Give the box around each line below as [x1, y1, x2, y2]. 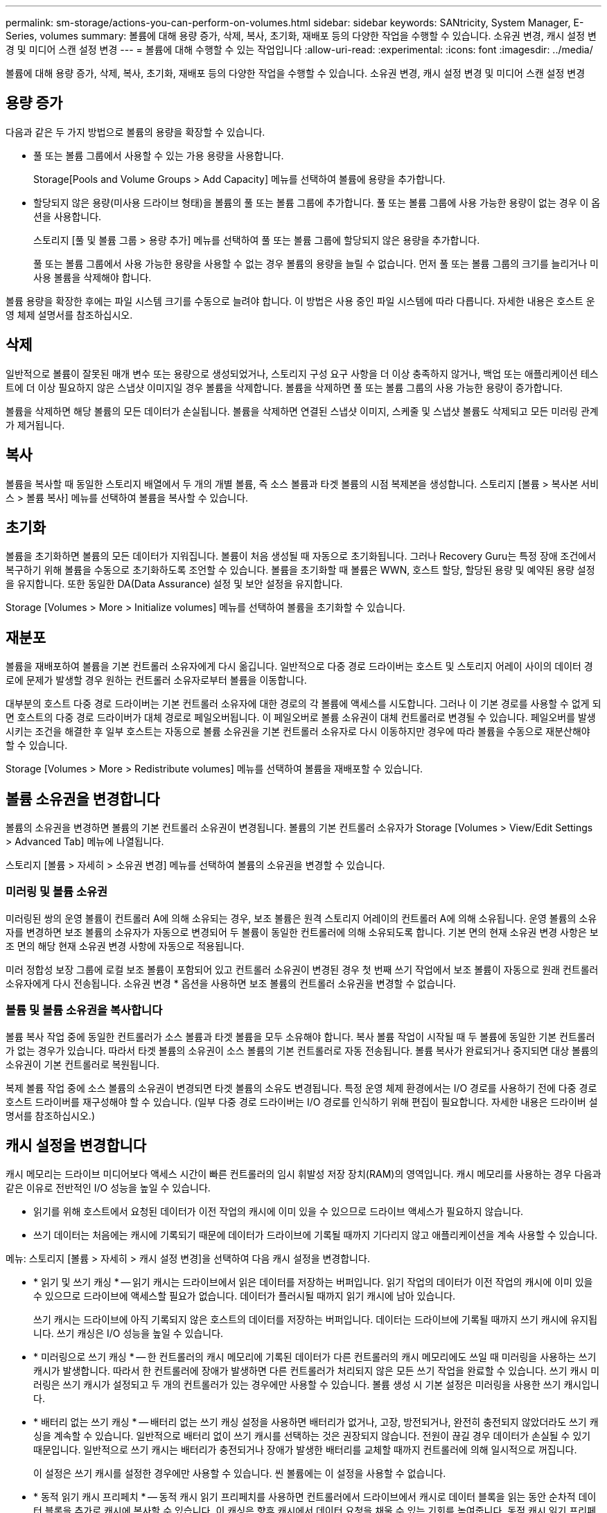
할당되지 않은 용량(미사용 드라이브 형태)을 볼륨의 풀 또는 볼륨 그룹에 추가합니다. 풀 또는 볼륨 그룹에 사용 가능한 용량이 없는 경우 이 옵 [33, 196, 601, 209]
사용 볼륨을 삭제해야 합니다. [33, 271, 152, 283]
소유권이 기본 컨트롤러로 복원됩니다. [6, 1058, 159, 1070]
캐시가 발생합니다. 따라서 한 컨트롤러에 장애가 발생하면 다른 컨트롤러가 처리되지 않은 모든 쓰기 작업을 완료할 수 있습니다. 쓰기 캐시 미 [33, 1365, 600, 1377]
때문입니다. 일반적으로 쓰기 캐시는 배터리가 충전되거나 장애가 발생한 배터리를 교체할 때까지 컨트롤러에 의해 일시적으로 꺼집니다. [33, 1444, 577, 1456]
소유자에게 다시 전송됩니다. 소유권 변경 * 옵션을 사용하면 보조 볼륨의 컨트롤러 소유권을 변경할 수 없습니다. [6, 977, 456, 989]
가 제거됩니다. [6, 418, 65, 431]
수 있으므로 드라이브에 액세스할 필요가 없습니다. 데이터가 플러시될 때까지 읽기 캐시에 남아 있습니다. [33, 1290, 456, 1302]
